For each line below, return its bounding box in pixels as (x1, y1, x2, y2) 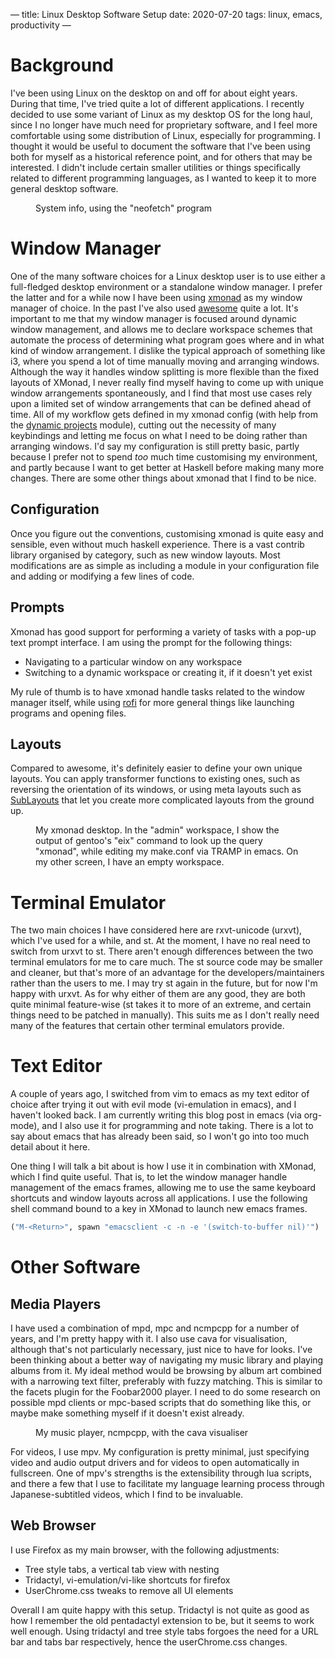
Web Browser (10, 1517, 97, 1534)
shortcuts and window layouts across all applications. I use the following (10, 1192, 308, 1204)
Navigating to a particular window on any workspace (24, 655, 243, 668)
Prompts (10, 599, 65, 616)
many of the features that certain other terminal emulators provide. (10, 1020, 285, 1032)
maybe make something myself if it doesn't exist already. (10, 1407, 245, 1419)
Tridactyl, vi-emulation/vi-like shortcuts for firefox (24, 1574, 231, 1586)
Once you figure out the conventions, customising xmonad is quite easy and (10, 527, 324, 539)
